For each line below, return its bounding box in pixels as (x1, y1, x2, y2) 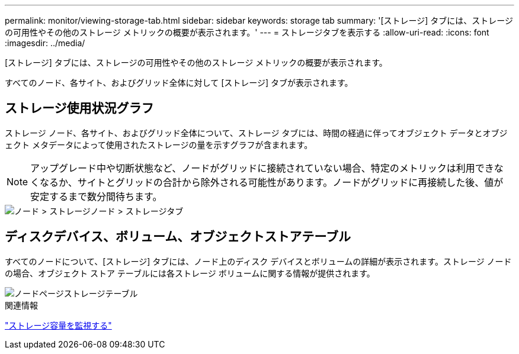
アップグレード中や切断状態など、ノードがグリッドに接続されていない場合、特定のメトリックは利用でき (30, 162, 494, 174)
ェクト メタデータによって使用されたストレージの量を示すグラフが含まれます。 (5, 139, 313, 150)
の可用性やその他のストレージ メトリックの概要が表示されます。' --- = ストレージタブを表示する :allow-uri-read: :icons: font (5, 27, 489, 37)
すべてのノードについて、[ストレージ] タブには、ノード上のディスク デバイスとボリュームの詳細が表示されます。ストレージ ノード (5, 256, 512, 266)
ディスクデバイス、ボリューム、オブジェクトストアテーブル (5, 229, 351, 244)
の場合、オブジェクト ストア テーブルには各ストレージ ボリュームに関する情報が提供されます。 (5, 268, 375, 278)
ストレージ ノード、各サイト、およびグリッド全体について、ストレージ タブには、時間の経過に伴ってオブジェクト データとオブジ (5, 127, 508, 138)
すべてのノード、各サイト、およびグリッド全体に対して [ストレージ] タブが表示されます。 (5, 78, 353, 88)
